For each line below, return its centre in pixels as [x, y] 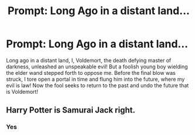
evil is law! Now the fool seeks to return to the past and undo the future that [97, 85]
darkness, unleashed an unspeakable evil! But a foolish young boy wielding [97, 67]
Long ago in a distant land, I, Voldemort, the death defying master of [89, 60]
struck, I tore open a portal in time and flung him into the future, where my [95, 79]
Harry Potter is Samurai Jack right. [71, 110]
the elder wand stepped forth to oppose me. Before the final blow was [91, 73]
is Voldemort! [22, 91]
